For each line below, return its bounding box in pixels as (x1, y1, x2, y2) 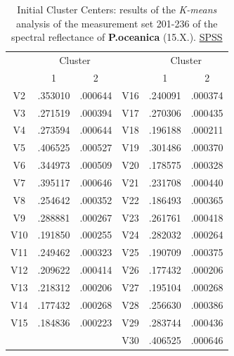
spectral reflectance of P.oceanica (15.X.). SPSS (11, 30, 223, 44)
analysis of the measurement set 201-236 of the (16, 15, 218, 30)
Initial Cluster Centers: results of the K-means (17, 2, 217, 16)
